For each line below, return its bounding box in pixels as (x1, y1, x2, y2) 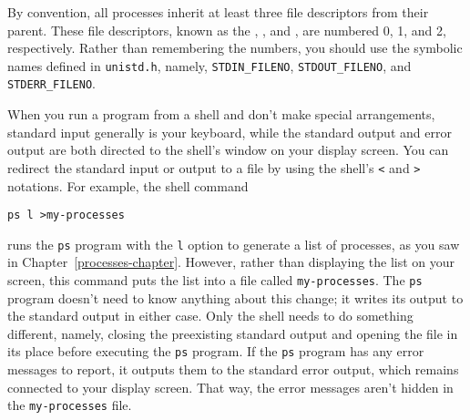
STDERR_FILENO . (7, 74, 96, 93)
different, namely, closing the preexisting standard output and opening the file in (7, 323, 458, 343)
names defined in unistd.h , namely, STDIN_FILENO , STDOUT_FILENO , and (7, 56, 412, 75)
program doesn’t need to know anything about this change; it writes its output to (7, 288, 464, 307)
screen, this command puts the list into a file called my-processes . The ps (7, 271, 423, 290)
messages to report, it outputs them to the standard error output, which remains (7, 360, 459, 379)
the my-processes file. (7, 395, 132, 415)
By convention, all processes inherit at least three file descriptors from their (7, 3, 429, 21)
